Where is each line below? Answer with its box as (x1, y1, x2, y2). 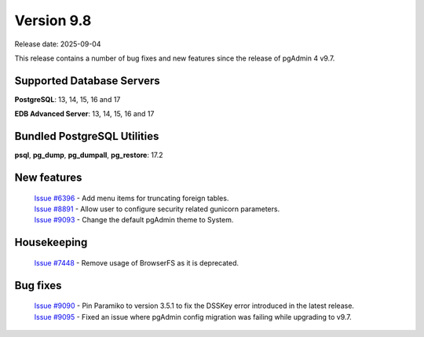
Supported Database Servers (14, 74, 160, 87)
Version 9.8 (14, 12, 92, 29)
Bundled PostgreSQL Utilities (14, 130, 159, 143)
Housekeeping (14, 236, 88, 249)
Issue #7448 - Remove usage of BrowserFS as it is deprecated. (34, 258, 239, 267)
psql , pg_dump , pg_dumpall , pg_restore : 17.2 (14, 150, 164, 160)
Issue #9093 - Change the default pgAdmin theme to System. (34, 215, 234, 225)
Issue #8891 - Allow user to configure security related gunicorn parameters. (34, 204, 280, 214)
